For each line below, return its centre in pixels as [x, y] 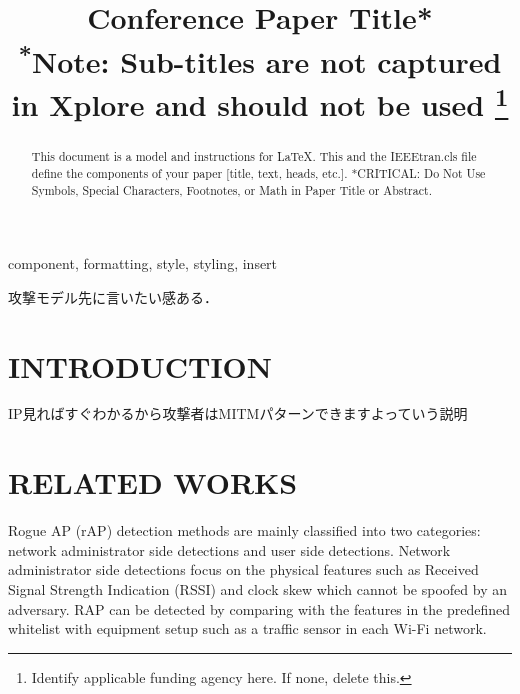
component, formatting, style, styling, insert [143, 263]
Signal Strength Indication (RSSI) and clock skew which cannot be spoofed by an [257, 588]
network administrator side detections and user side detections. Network [229, 549]
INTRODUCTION [140, 365]
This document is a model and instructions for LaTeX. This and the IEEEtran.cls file [254, 156]
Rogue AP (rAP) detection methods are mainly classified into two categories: [244, 530]
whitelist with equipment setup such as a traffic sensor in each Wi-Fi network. [247, 628]
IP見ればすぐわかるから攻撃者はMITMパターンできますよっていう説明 [238, 413]
